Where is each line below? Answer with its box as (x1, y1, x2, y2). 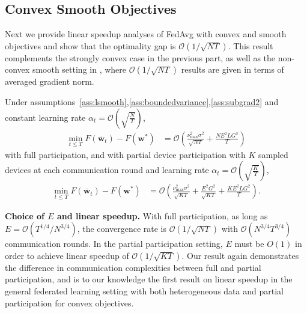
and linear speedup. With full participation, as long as (57, 209, 268, 222)
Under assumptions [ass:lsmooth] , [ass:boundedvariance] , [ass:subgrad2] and (5, 95, 279, 108)
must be (234, 237, 264, 250)
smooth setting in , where (32, 63, 127, 76)
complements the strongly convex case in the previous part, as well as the (5, 51, 276, 64)
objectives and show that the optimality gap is (5, 39, 176, 52)
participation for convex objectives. (5, 296, 134, 309)
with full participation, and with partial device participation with (5, 148, 246, 160)
